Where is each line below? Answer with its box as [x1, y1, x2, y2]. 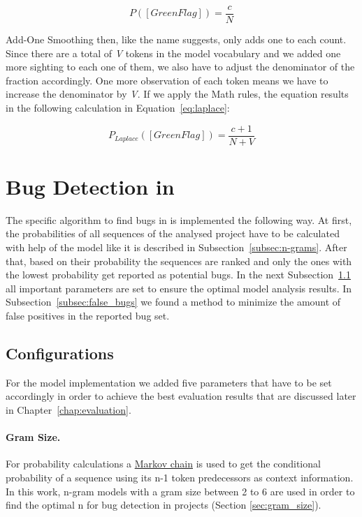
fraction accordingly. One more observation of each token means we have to [6, 73, 328, 87]
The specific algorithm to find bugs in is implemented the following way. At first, [6, 212, 352, 227]
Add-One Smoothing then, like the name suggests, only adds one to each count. [6, 32, 347, 47]
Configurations [6, 342, 114, 364]
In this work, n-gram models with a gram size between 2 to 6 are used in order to [6, 484, 355, 498]
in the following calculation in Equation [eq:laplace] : [6, 100, 230, 115]
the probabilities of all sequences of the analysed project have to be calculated [6, 226, 340, 241]
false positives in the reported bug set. [6, 308, 170, 322]
